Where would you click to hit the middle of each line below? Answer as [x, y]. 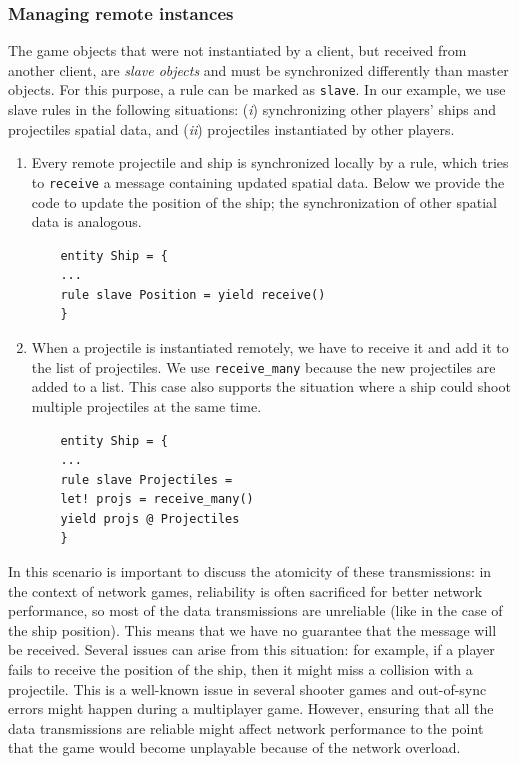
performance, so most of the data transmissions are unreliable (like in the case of [255, 610]
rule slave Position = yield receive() [193, 294]
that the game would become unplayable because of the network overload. [234, 747]
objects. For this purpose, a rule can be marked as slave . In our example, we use [257, 89]
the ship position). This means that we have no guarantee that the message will [252, 629]
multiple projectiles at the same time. [146, 405]
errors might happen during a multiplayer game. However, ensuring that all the [251, 708]
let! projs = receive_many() [157, 499]
